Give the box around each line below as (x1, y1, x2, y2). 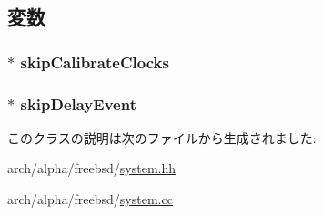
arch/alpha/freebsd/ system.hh (7, 159, 177, 178)
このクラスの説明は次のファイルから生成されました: (7, 128, 317, 147)
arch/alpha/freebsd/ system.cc (7, 189, 173, 209)
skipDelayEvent (20, 92, 136, 115)
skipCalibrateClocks (20, 50, 169, 73)
